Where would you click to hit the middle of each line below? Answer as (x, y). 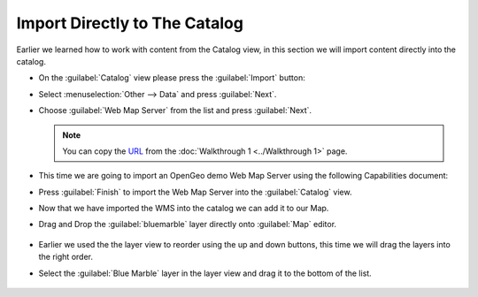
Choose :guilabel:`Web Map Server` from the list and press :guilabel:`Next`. (175, 110)
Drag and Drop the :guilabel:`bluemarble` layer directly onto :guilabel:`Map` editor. (187, 225)
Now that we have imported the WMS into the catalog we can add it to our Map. (184, 209)
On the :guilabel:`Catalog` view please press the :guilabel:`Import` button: (172, 78)
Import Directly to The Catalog (130, 23)
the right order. (66, 257)
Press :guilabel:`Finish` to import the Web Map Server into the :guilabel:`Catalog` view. (195, 192)
